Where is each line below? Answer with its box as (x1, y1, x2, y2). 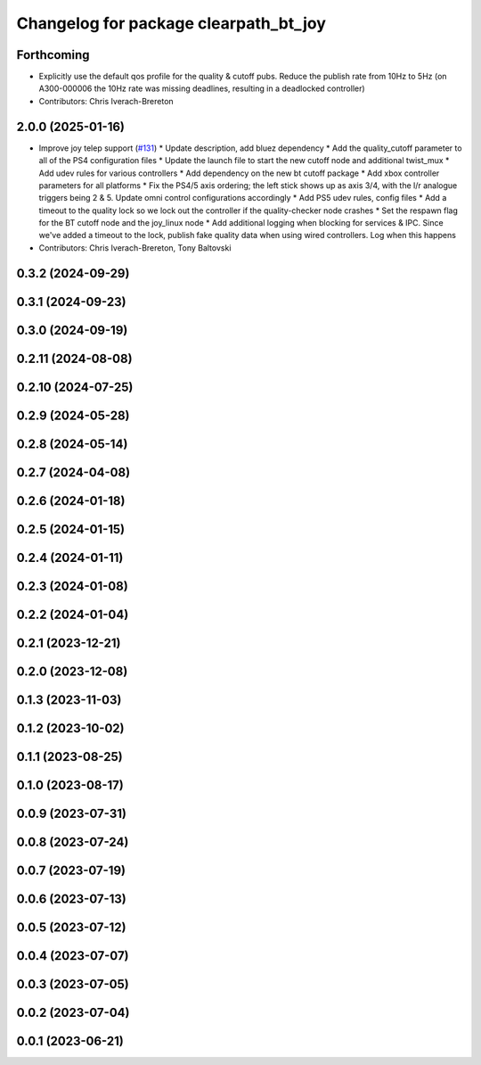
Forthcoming (16, 47, 90, 62)
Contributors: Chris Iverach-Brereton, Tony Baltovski (38, 242, 232, 253)
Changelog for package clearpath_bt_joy (16, 13, 327, 33)
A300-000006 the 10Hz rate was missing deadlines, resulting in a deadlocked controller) (38, 83, 365, 94)
